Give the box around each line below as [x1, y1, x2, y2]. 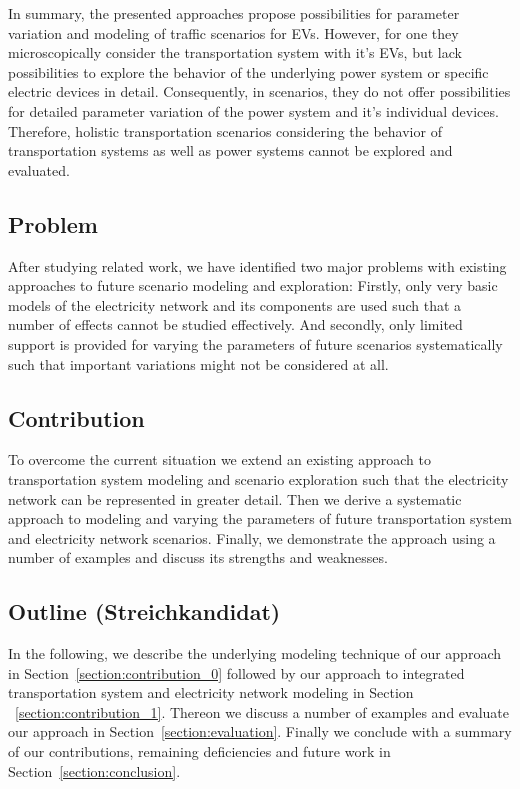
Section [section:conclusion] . [8, 760, 181, 781]
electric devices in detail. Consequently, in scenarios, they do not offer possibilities [8, 81, 511, 102]
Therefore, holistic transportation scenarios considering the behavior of [8, 120, 442, 141]
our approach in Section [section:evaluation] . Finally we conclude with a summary [8, 721, 512, 742]
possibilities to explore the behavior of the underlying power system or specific [8, 61, 489, 82]
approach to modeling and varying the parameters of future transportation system [8, 508, 512, 529]
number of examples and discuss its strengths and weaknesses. [8, 547, 388, 568]
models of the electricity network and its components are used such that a [8, 294, 462, 315]
